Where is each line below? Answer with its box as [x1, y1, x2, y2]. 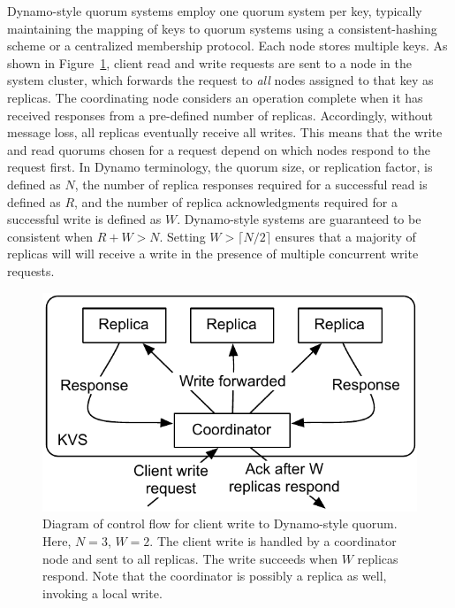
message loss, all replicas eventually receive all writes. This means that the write [7, 123, 443, 142]
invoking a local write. [42, 583, 163, 602]
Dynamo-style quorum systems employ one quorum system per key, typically [7, 2, 422, 19]
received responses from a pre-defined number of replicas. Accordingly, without [7, 105, 434, 124]
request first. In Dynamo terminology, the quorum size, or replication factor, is [7, 158, 433, 176]
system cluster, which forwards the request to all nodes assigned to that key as [7, 71, 434, 89]
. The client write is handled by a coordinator [149, 531, 397, 550]
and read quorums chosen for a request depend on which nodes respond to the [7, 140, 430, 158]
